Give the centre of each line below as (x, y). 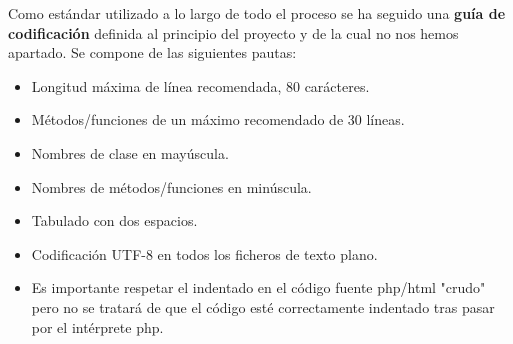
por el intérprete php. (97, 326)
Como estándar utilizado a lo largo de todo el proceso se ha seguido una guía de (257, 13)
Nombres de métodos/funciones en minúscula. (171, 186)
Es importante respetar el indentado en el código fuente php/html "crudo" (258, 287)
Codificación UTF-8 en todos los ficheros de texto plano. (204, 253)
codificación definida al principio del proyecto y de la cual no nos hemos (233, 32)
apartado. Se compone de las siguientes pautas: (152, 52)
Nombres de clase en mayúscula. (130, 152)
